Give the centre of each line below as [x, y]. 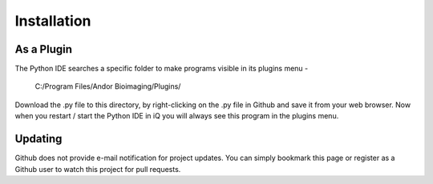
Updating [38, 139]
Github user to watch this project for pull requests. [98, 169]
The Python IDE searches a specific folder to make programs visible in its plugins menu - [162, 69]
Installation [53, 21]
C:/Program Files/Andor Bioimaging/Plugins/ [108, 86]
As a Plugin [43, 49]
